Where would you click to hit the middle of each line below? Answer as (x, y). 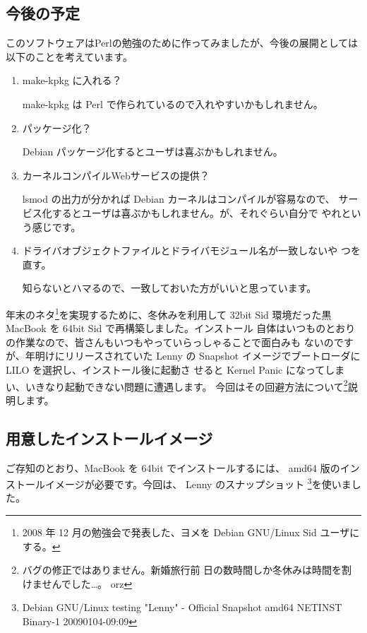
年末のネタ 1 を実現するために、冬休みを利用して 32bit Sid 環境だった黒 (169, 313)
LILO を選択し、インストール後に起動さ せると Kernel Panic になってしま (175, 369)
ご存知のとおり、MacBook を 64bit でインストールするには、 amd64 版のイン (183, 467)
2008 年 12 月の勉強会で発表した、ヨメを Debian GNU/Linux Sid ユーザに (191, 532)
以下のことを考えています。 (69, 56)
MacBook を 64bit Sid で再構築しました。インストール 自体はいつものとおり (181, 328)
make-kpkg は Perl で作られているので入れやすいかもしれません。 (173, 103)
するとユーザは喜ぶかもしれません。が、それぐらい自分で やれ (197, 212)
